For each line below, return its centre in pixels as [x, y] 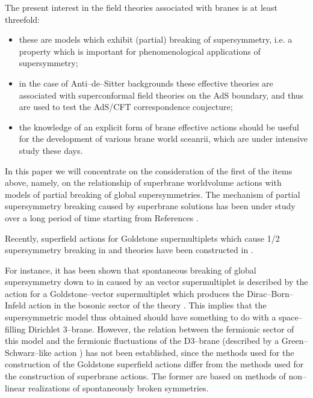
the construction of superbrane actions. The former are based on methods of [145, 376]
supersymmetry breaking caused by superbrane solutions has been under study [150, 206]
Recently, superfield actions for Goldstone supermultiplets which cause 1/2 [142, 238]
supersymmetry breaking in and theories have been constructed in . [129, 250]
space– [291, 317]
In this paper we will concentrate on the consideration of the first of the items [149, 170]
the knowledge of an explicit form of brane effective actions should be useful [159, 127]
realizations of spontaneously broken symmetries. [118, 387]
